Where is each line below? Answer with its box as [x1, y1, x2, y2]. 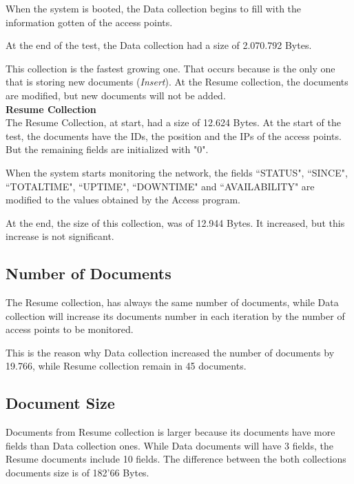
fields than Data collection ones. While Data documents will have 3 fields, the [6, 438, 333, 452]
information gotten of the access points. [6, 14, 173, 29]
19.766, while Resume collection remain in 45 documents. [6, 359, 247, 373]
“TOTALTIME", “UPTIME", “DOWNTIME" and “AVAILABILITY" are [6, 179, 315, 193]
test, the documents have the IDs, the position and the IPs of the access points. [6, 128, 342, 143]
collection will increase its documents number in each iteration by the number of [6, 308, 345, 323]
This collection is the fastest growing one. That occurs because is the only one [6, 61, 335, 75]
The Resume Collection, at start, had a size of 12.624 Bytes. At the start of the [6, 115, 341, 130]
